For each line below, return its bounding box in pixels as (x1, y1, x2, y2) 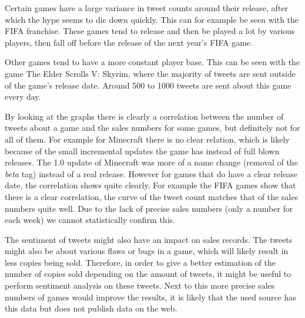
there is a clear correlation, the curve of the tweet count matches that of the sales (5, 190, 298, 202)
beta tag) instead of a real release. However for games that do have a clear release (5, 167, 298, 180)
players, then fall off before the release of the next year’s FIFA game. (5, 36, 253, 48)
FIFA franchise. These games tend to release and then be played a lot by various (5, 25, 295, 37)
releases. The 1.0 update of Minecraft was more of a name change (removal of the (5, 156, 298, 168)
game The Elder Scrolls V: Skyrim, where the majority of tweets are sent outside (5, 67, 296, 79)
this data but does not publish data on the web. (5, 302, 177, 314)
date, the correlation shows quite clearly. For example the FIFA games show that (5, 179, 296, 191)
